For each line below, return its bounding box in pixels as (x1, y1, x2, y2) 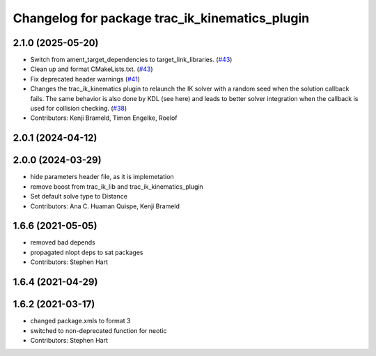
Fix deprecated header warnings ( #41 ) (30, 75, 141, 83)
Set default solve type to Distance (30, 192, 128, 201)
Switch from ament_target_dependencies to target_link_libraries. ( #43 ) (30, 56, 233, 64)
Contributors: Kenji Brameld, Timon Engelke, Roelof (30, 114, 178, 122)
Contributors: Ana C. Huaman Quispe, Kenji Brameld (30, 202, 180, 210)
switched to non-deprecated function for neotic (30, 326, 167, 334)
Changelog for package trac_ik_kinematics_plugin (13, 10, 310, 26)
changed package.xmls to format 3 (30, 317, 131, 325)
